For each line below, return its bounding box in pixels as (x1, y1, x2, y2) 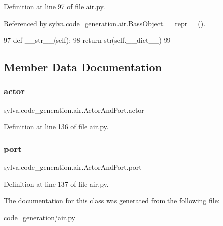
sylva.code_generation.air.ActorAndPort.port (4, 162, 142, 172)
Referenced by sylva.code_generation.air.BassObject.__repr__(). (4, 18, 206, 28)
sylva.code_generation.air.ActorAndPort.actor (4, 104, 144, 115)
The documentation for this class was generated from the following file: (4, 195, 220, 206)
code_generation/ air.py (4, 212, 75, 222)
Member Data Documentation (4, 59, 162, 75)
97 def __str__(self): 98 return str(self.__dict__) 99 (4, 35, 171, 45)
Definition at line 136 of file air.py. (4, 121, 109, 132)
